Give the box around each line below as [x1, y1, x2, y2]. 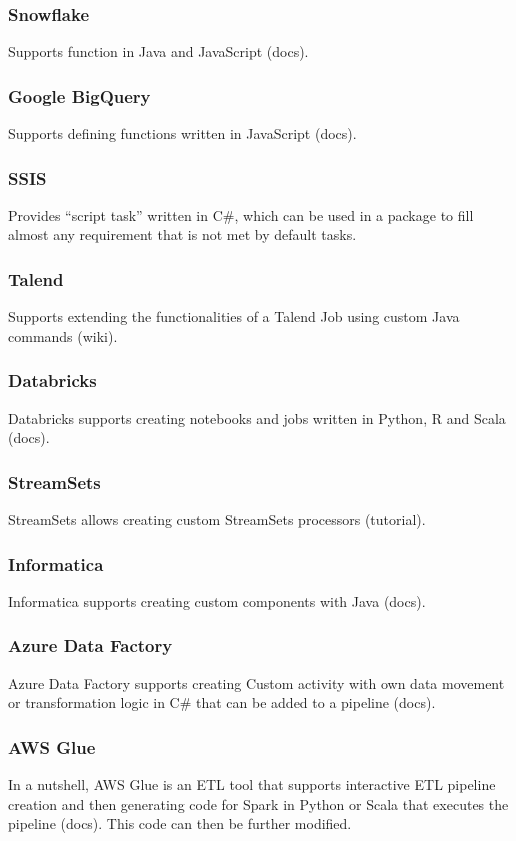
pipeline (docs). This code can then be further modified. [8, 813, 352, 834]
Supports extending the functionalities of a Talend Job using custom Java [8, 306, 460, 327]
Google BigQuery [8, 83, 151, 108]
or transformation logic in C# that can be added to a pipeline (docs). [8, 692, 436, 713]
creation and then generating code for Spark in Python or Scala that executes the [8, 793, 509, 814]
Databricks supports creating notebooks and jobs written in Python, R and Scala [8, 407, 506, 428]
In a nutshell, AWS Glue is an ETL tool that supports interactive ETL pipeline [8, 774, 496, 795]
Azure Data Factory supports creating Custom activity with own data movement [8, 672, 505, 693]
